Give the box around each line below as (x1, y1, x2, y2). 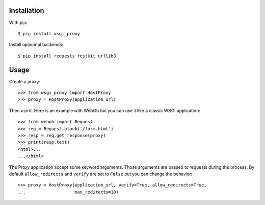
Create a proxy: (9, 78, 41, 84)
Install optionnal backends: (9, 42, 64, 47)
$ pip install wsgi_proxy (18, 31, 80, 36)
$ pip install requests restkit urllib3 (18, 53, 116, 59)
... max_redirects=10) (18, 189, 119, 195)
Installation (9, 6, 44, 15)
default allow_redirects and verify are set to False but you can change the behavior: (9, 171, 192, 177)
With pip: (9, 20, 27, 25)
